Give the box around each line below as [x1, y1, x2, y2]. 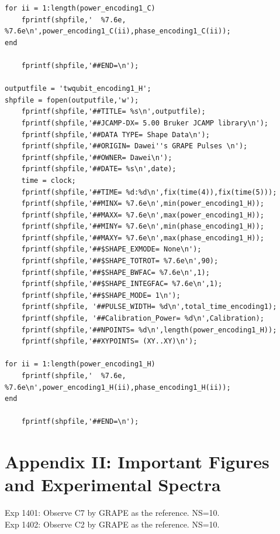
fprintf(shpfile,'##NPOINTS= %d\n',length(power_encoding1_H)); [21, 325, 277, 334]
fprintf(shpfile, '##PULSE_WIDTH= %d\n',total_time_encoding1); [21, 302, 277, 311]
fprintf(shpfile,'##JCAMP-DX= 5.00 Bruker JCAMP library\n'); [21, 118, 269, 127]
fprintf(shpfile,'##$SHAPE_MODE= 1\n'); [21, 291, 181, 300]
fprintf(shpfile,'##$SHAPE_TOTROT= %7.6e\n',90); [21, 257, 219, 266]
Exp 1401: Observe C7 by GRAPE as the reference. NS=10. [5, 506, 220, 519]
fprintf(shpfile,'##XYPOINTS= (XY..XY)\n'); [21, 337, 198, 346]
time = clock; [21, 176, 76, 185]
